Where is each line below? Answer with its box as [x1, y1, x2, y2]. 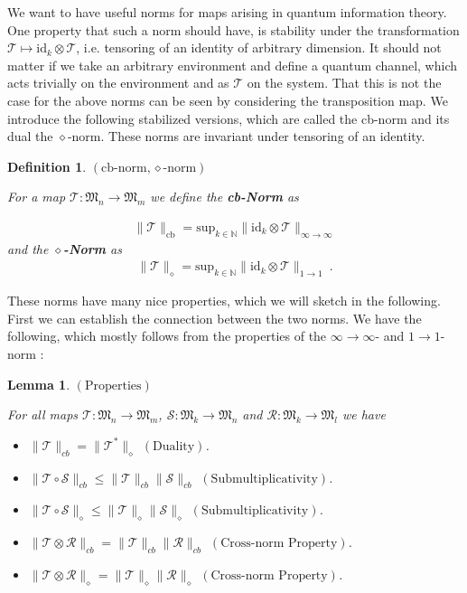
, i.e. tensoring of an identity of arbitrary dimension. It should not [76, 38, 442, 57]
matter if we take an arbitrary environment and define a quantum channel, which [7, 55, 457, 74]
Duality [153, 439, 195, 453]
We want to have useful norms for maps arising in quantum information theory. [7, 3, 447, 21]
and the [7, 239, 49, 258]
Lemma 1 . [7, 374, 70, 393]
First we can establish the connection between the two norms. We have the [7, 308, 422, 327]
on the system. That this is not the [247, 73, 442, 92]
